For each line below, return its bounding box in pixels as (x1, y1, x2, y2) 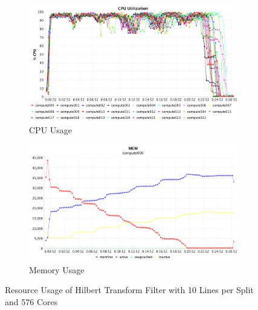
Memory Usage (29, 263, 85, 276)
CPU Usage (29, 124, 73, 136)
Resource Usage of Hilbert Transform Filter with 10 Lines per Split (5, 283, 254, 296)
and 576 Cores (5, 295, 58, 308)
